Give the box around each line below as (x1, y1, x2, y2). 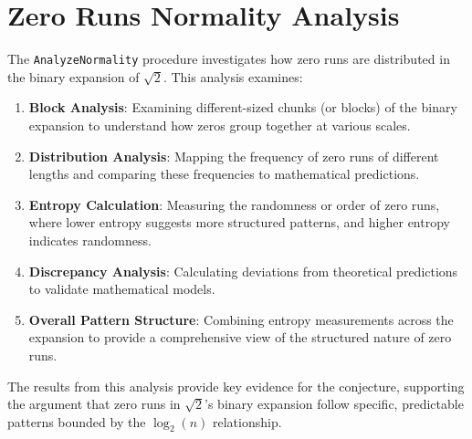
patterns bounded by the (7, 412, 146, 431)
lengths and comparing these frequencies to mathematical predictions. (28, 164, 420, 183)
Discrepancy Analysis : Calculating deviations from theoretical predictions (28, 261, 458, 280)
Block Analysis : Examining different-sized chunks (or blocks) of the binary (28, 98, 457, 117)
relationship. (212, 412, 282, 431)
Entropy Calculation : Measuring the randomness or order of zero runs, (28, 194, 440, 214)
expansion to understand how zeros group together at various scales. (28, 115, 411, 134)
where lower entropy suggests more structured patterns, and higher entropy (28, 213, 450, 232)
